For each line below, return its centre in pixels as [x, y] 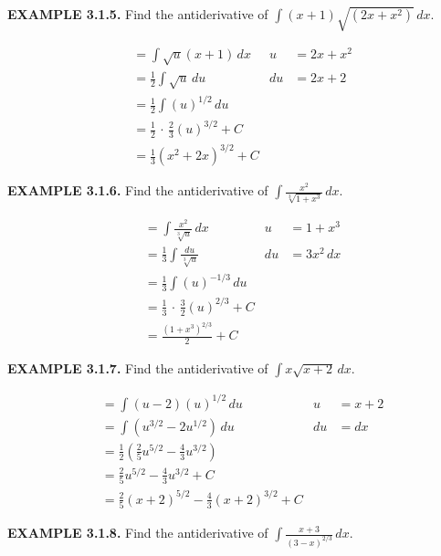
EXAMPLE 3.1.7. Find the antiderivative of [138, 368]
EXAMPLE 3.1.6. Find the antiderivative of [138, 190]
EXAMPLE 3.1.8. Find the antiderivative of [138, 533]
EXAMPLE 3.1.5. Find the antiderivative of [138, 14]
